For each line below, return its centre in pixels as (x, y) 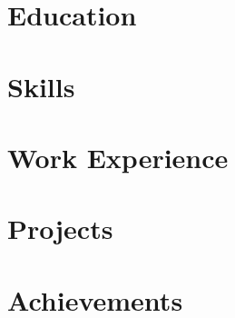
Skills (41, 86)
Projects (60, 229)
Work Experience (118, 157)
